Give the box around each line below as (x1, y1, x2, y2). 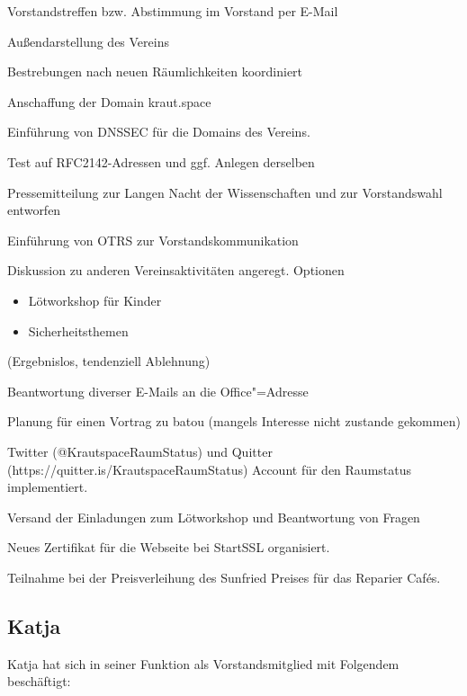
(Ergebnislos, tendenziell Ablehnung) (7, 352, 211, 370)
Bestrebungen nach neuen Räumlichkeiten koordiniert (7, 62, 303, 81)
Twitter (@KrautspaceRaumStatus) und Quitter (7, 442, 273, 460)
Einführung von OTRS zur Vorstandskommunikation (7, 230, 299, 249)
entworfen (7, 201, 61, 219)
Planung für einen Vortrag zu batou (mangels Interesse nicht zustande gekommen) (7, 412, 461, 431)
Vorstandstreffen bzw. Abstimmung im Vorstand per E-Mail (7, 2, 338, 20)
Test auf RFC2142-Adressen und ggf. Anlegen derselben (7, 152, 315, 171)
